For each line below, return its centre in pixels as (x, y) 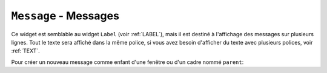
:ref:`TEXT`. (26, 51)
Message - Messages (65, 16)
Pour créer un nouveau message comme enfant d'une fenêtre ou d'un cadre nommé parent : (127, 62)
